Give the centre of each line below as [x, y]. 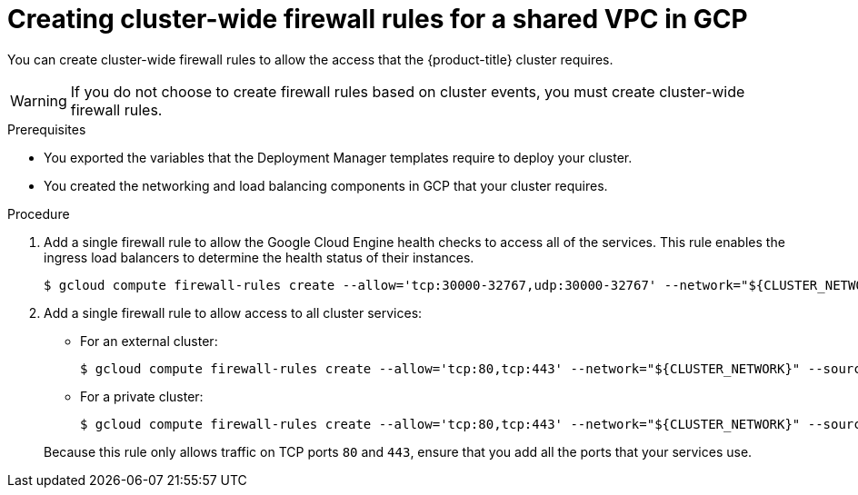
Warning [39, 100]
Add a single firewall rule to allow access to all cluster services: [233, 312]
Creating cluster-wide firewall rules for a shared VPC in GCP [378, 19]
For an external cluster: [149, 341]
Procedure [39, 213]
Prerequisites [47, 129]
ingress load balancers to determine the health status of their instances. [259, 257]
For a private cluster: [142, 396]
